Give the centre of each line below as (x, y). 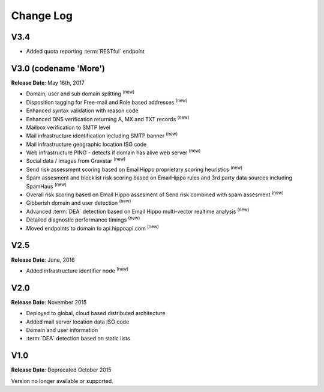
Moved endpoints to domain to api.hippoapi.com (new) (92, 228)
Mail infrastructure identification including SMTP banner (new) (102, 135)
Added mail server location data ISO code (78, 322)
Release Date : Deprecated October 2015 (61, 370)
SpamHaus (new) (46, 186)
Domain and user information (62, 330)
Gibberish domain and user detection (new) (79, 202)
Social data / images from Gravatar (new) (76, 160)
